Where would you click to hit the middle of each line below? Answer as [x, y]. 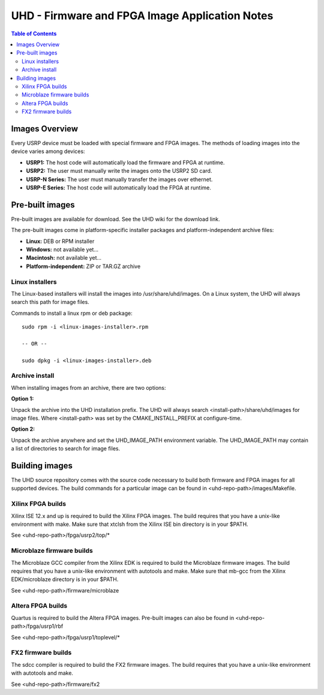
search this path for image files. [50, 302]
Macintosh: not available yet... [64, 258]
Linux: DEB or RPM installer [60, 241]
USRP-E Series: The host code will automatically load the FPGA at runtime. [118, 187]
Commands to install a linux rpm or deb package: [72, 313]
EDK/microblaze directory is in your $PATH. [65, 579]
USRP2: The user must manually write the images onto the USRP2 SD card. [119, 171]
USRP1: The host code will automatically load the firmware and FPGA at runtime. [125, 163]
